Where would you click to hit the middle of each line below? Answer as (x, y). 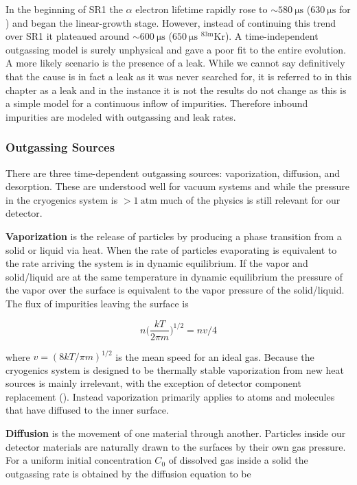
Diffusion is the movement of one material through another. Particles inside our (176, 433)
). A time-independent (272, 36)
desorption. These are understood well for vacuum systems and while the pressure (177, 186)
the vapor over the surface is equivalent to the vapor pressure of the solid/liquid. (175, 290)
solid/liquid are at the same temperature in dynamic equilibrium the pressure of (174, 276)
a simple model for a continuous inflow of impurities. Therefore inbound (157, 103)
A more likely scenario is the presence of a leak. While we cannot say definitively (175, 63)
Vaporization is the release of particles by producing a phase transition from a (174, 236)
